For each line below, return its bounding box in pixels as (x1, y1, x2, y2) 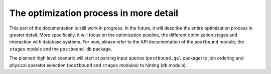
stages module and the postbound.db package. (9, 45, 112, 52)
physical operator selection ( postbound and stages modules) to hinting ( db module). (9, 62, 187, 68)
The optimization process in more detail (9, 7, 178, 18)
